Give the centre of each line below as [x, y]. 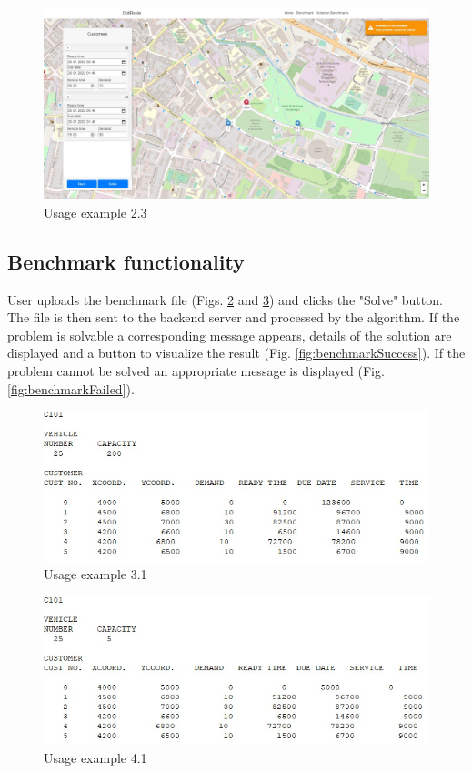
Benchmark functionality [126, 261]
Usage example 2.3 [95, 212]
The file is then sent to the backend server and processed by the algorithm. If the [234, 317]
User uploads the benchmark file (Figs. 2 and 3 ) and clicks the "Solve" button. [225, 299]
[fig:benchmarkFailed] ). [71, 388]
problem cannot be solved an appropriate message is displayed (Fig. [196, 370]
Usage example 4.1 [95, 757]
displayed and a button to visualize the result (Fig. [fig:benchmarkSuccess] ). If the [236, 353]
